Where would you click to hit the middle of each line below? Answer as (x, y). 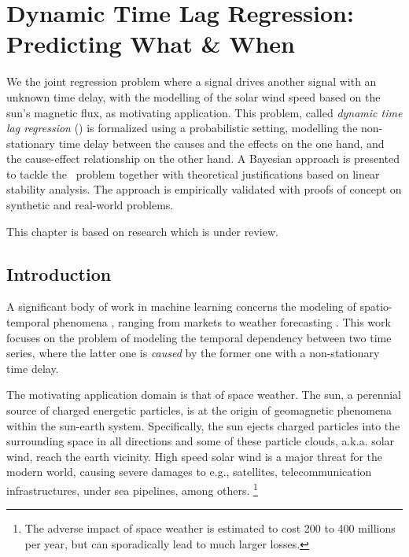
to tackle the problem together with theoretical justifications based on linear (193, 173)
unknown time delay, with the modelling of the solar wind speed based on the (193, 96)
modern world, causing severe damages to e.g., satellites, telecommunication (189, 472)
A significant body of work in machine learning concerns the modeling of (181, 306)
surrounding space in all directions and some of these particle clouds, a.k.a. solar (201, 441)
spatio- (376, 306)
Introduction (59, 273)
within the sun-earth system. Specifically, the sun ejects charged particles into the (203, 425)
